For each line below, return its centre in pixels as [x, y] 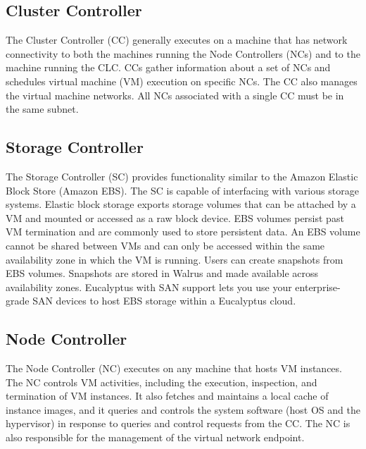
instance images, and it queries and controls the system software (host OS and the [183, 409]
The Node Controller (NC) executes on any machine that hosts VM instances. [174, 368]
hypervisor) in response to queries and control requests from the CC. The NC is [178, 423]
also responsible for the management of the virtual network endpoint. [155, 437]
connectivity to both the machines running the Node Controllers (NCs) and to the [183, 53]
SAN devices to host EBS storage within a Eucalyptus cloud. [164, 301]
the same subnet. [42, 109]
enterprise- [318, 287]
